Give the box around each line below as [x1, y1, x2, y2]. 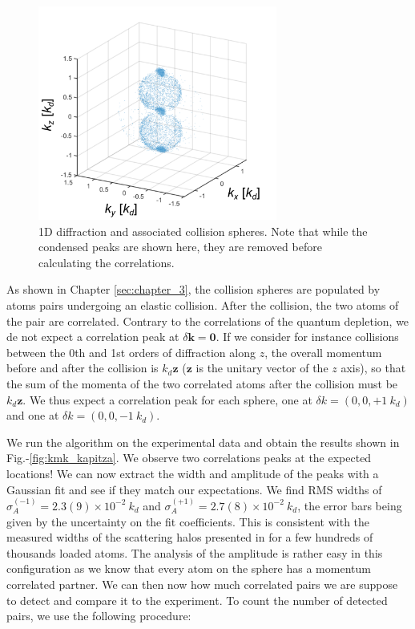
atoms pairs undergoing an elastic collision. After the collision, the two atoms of [6, 297, 399, 314]
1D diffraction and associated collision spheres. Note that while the [38, 222, 368, 239]
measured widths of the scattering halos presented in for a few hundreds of [6, 529, 373, 546]
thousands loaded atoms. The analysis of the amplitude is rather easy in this [6, 544, 383, 561]
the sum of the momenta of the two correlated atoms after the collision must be [6, 375, 398, 392]
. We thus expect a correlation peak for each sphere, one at [22, 391, 312, 408]
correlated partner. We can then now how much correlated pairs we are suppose [6, 575, 398, 592]
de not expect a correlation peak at [6, 328, 179, 345]
